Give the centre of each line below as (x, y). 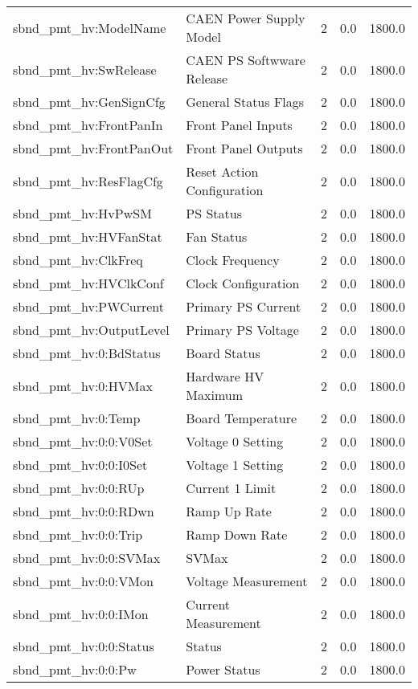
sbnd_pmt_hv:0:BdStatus (87, 353)
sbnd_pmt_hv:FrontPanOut (93, 148)
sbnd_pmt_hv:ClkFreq (78, 260)
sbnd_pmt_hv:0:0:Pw (75, 669)
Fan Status (217, 236)
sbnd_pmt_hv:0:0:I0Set (80, 465)
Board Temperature (242, 418)
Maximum (214, 395)
